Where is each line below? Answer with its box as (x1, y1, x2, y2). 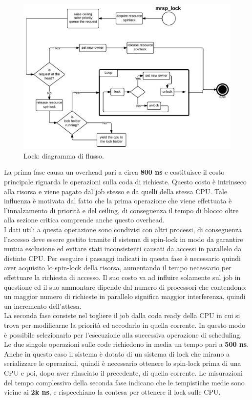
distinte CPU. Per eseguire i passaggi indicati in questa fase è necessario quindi (4, 253, 241, 263)
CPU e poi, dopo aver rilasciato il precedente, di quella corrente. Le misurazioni (4, 367, 243, 378)
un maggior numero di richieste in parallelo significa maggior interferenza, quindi (4, 291, 246, 301)
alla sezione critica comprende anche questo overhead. (4, 215, 165, 225)
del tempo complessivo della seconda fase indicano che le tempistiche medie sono (4, 377, 245, 387)
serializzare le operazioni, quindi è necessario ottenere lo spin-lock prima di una (4, 358, 241, 368)
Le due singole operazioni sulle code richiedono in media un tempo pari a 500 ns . (4, 339, 249, 349)
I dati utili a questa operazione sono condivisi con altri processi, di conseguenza (4, 224, 242, 235)
